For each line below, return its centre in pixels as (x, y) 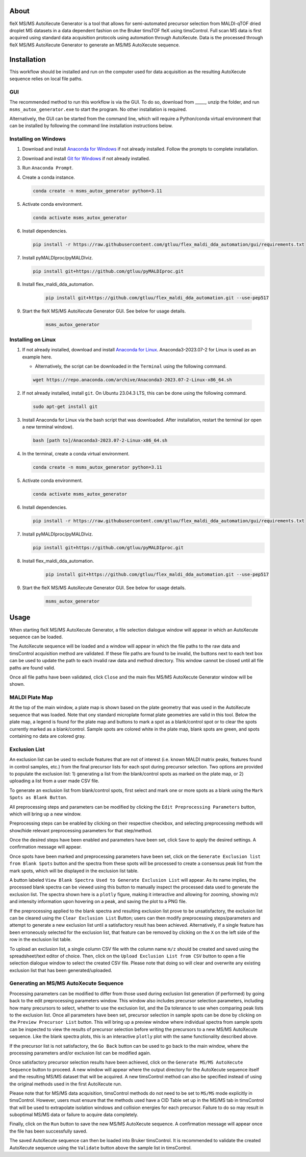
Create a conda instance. (48, 177)
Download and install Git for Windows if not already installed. (86, 158)
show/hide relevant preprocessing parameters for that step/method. (81, 830)
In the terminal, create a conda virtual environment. (76, 454)
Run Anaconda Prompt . (48, 168)
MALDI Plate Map (31, 697)
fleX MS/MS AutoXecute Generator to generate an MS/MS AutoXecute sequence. (95, 45)
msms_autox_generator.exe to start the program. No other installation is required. (98, 109)
